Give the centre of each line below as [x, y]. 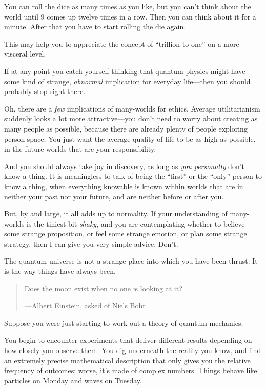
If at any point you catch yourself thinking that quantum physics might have [125, 71]
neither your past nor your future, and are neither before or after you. [114, 196]
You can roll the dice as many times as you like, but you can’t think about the [128, 6]
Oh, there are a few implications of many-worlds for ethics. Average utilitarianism [132, 108]
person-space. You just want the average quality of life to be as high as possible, [130, 138]
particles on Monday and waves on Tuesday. [73, 380]
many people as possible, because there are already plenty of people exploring [126, 128]
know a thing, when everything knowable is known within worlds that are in [124, 186]
